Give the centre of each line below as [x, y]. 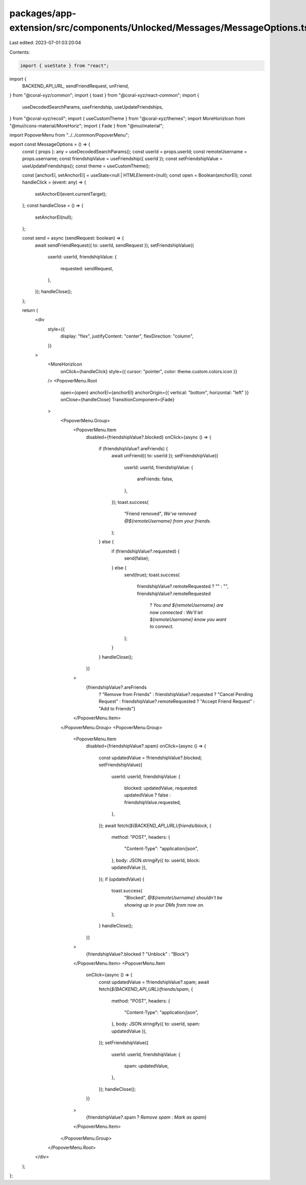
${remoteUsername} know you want [188, 619]
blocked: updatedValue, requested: [161, 788]
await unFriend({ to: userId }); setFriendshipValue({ [165, 456]
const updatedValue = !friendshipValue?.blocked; [150, 758]
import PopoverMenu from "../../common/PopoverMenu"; [69, 135]
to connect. [162, 627]
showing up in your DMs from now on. [164, 905]
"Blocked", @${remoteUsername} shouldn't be [173, 898]
